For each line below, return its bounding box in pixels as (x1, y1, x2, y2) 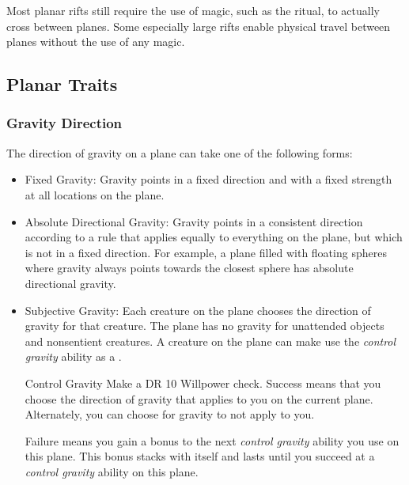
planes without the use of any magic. (6, 33, 185, 50)
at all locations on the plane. (25, 186, 165, 203)
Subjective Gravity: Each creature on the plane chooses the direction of (25, 301, 371, 318)
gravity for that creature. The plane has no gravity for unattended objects (25, 317, 384, 334)
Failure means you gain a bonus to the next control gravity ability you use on (25, 432, 400, 449)
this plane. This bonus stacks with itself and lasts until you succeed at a (25, 448, 375, 464)
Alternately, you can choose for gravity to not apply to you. (25, 406, 315, 422)
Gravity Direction (6, 113, 123, 133)
